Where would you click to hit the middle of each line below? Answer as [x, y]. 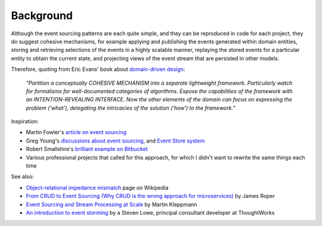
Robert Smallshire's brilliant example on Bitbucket [87, 149]
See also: [22, 177]
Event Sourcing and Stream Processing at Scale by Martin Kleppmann [112, 204]
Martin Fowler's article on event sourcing [76, 132]
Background [42, 16]
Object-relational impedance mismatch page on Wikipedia [97, 187]
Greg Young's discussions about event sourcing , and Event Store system [115, 141]
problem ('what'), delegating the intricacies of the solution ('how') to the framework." [131, 108]
